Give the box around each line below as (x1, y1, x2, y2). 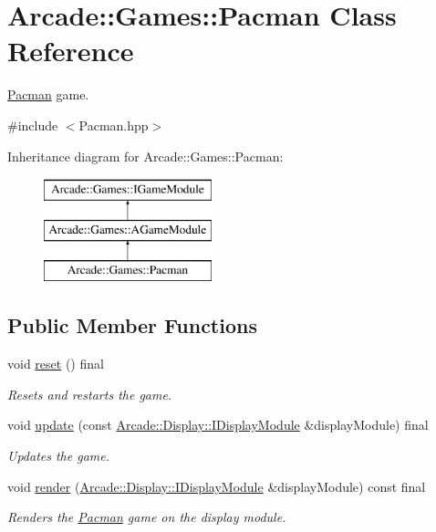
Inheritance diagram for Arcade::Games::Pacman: (7, 146, 284, 165)
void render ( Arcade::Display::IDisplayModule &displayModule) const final (7, 476, 426, 495)
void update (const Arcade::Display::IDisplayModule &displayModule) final (7, 415, 429, 434)
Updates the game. (7, 446, 110, 465)
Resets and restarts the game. (7, 384, 172, 403)
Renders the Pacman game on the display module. (7, 507, 286, 527)
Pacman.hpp (78, 115, 149, 134)
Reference (7, 32, 134, 69)
